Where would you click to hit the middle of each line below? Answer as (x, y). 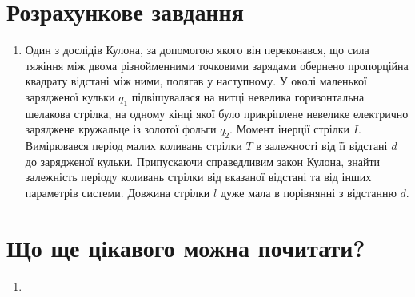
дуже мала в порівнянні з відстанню (308, 192)
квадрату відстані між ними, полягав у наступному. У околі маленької (196, 81)
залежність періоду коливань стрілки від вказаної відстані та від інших (198, 177)
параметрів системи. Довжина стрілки (118, 192)
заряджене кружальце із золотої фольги (121, 129)
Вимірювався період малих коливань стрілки (134, 146)
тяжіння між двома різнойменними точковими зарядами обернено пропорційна (217, 65)
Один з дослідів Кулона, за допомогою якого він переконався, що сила (197, 50)
